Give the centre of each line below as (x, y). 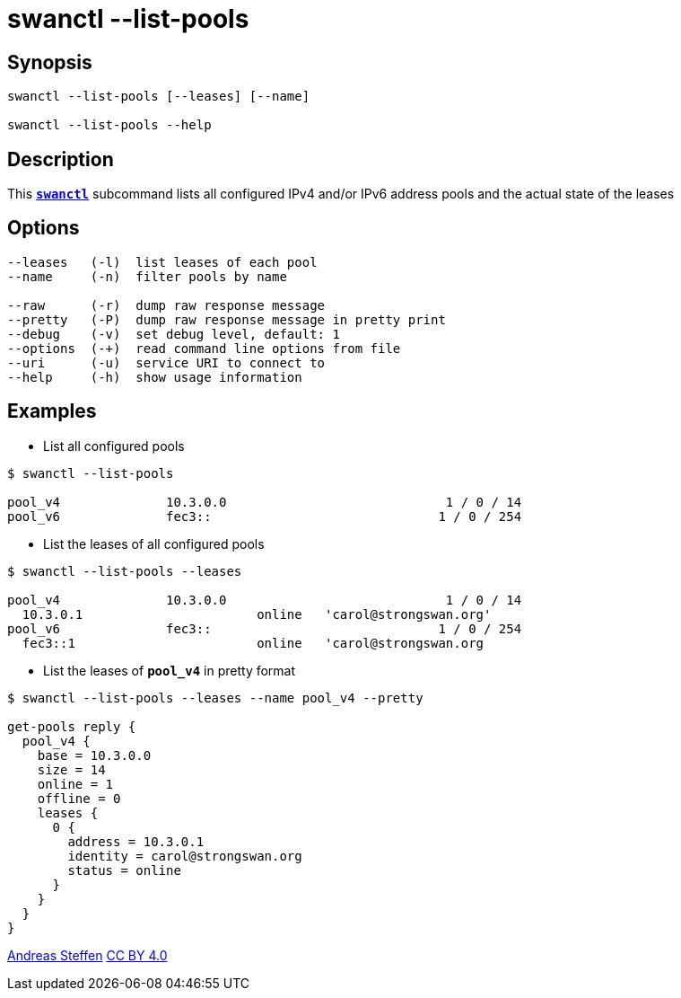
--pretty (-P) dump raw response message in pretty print (227, 319)
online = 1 (75, 784)
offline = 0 (79, 798)
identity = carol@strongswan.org (185, 856)
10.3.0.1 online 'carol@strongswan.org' (257, 614)
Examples (52, 411)
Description (61, 159)
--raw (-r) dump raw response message (166, 305)
